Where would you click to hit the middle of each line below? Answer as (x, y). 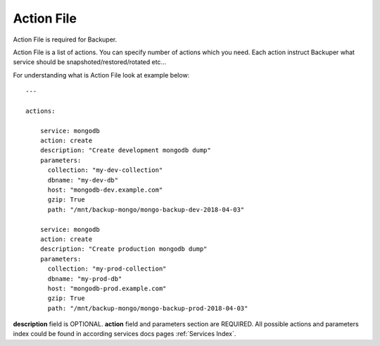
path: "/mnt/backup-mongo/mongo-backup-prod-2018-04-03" (148, 308)
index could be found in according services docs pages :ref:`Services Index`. (125, 334)
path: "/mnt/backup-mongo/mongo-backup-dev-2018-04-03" (146, 209)
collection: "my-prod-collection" (107, 269)
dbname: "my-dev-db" (83, 180)
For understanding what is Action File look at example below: (101, 75)
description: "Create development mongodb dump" (125, 150)
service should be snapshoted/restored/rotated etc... (90, 62)
